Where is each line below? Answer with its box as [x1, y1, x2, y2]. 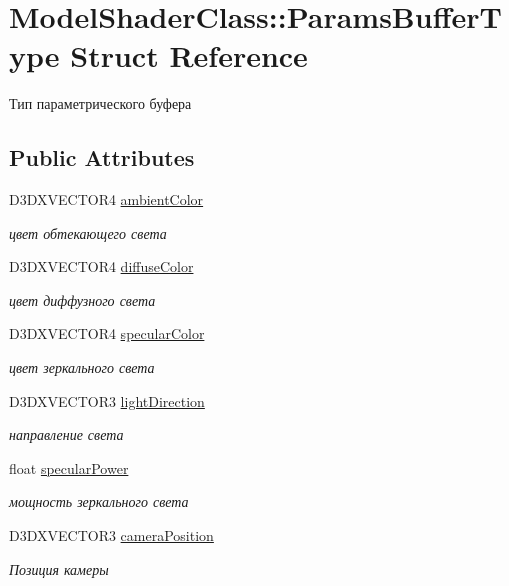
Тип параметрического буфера [9, 93, 192, 114]
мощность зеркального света [9, 491, 189, 512]
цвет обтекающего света [9, 222, 167, 243]
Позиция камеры [9, 558, 109, 579]
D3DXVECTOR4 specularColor [9, 323, 205, 344]
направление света [9, 424, 124, 445]
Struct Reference [70, 35, 308, 76]
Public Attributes [9, 142, 195, 173]
